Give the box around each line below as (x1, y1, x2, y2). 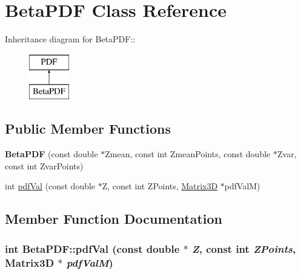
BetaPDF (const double (5, 148, 98, 160)
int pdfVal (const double (5, 180, 96, 192)
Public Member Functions (5, 119, 171, 138)
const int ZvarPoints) (5, 159, 84, 172)
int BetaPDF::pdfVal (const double (5, 241, 180, 256)
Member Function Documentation (5, 209, 223, 228)
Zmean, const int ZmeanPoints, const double (105, 148, 271, 160)
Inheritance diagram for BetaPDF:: (5, 33, 136, 45)
